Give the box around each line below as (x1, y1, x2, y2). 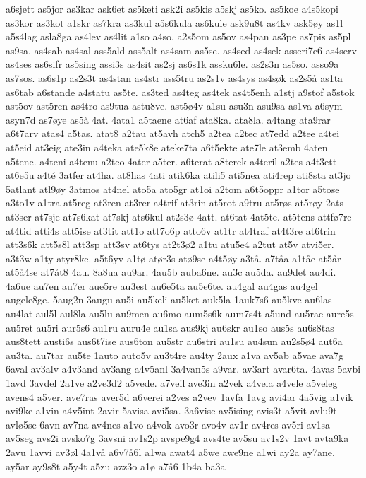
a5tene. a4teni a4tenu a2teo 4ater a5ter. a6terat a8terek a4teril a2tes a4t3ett (6, 153, 337, 168)
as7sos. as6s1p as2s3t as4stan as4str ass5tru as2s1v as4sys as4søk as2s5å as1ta (6, 70, 343, 85)
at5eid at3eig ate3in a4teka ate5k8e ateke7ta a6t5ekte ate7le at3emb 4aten (6, 139, 328, 154)
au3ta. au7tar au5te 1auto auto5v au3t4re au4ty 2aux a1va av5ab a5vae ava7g (6, 347, 344, 362)
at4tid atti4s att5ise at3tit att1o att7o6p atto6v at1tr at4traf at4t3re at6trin (6, 223, 336, 238)
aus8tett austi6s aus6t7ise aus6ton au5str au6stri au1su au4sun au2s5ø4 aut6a (6, 334, 343, 349)
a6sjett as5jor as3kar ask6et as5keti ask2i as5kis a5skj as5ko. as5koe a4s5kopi (6, 1, 338, 16)
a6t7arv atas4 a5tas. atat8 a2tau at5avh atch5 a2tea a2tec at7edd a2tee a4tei (6, 126, 340, 141)
